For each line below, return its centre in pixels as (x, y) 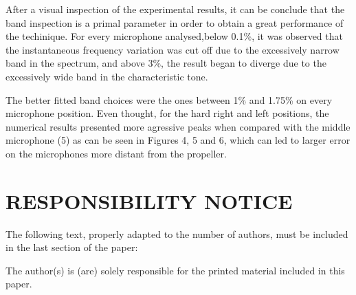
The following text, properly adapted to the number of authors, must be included (177, 233)
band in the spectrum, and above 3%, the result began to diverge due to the (166, 63)
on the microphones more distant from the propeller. (116, 153)
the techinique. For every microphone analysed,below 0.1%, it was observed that (174, 36)
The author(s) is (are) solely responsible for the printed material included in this (175, 270)
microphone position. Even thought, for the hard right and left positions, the (167, 113)
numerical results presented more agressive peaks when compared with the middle (178, 126)
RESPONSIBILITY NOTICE (149, 200)
